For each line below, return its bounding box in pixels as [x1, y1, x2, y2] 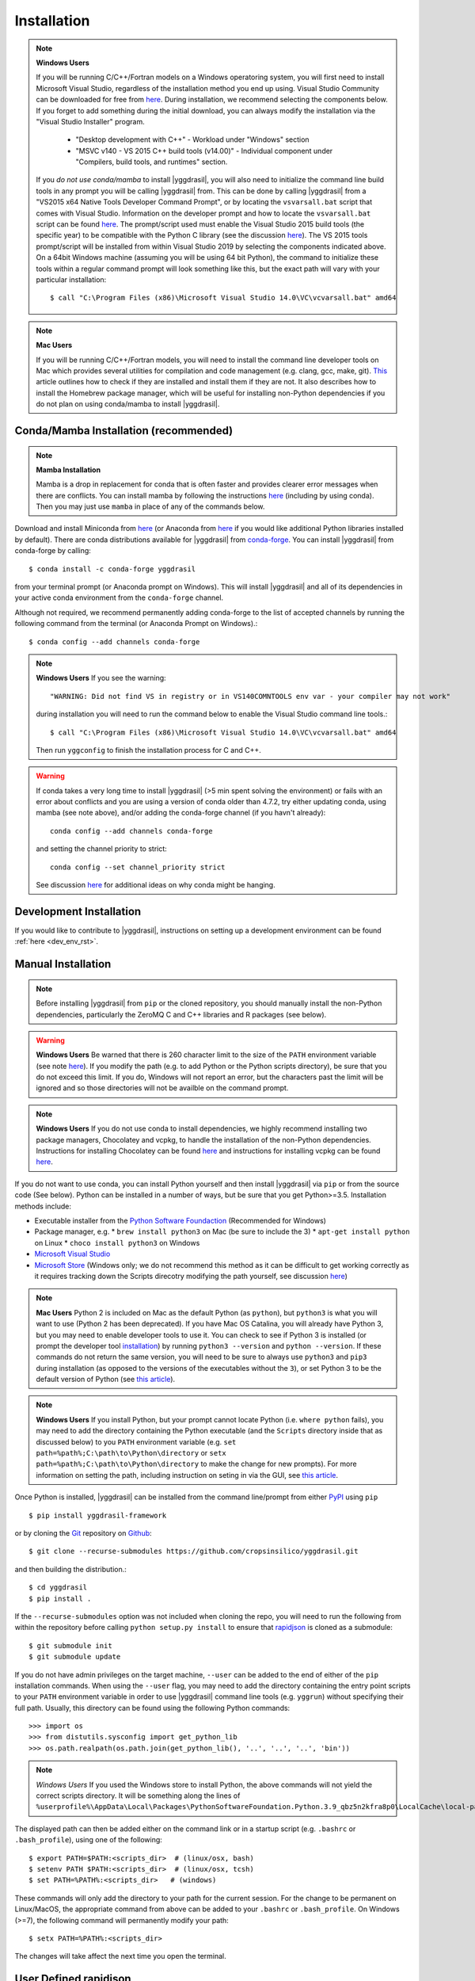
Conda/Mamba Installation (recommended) [14, 424, 234, 437]
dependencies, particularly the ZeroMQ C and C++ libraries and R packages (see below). [36, 1010, 327, 1019]
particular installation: [36, 274, 107, 284]
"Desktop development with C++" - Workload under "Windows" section [75, 135, 310, 144]
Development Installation [14, 904, 142, 918]
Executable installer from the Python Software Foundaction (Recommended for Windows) [34, 1216, 326, 1225]
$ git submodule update [28, 1652, 121, 1662]
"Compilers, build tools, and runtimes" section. [75, 157, 228, 166]
